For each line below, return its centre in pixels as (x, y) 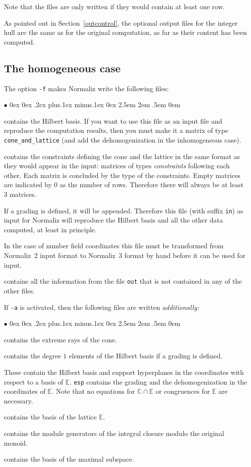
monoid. (16, 443)
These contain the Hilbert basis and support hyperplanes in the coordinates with (124, 372)
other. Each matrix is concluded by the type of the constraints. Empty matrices (122, 175)
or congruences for (183, 391)
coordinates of (25, 391)
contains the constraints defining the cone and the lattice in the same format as (122, 156)
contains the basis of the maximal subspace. (69, 459)
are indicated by (28, 185)
